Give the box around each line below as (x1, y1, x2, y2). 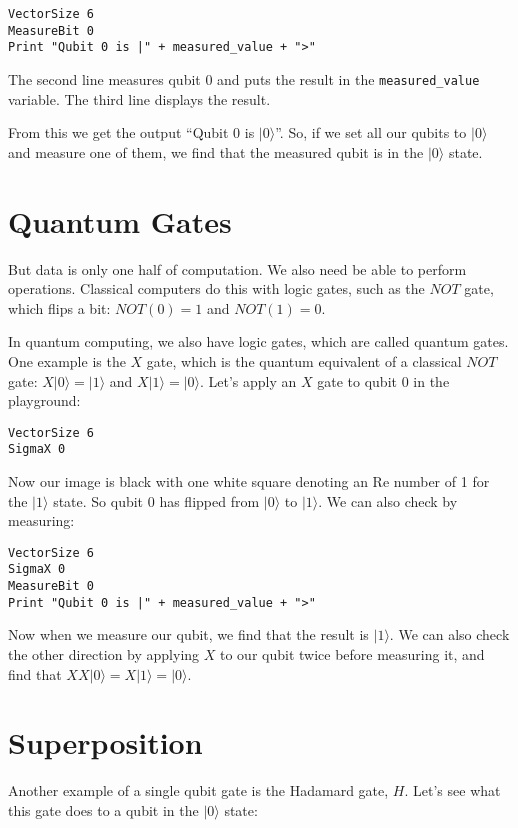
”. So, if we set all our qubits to (275, 122, 467, 143)
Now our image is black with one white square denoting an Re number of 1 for (8, 471, 490, 491)
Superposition (8, 722, 203, 763)
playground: (8, 390, 81, 411)
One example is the (8, 350, 126, 371)
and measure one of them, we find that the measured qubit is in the (8, 141, 424, 162)
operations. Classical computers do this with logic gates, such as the (8, 278, 425, 299)
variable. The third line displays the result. (8, 88, 271, 109)
